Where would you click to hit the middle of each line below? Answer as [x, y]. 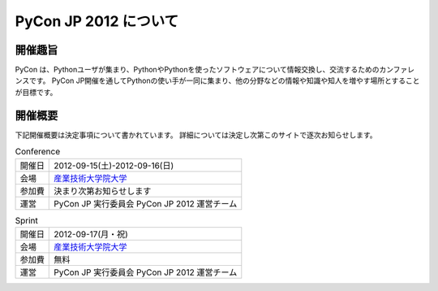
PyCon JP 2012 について [97, 21]
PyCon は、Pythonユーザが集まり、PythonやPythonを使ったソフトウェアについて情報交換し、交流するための [197, 70]
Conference [38, 152]
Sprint [26, 220]
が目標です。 [36, 92]
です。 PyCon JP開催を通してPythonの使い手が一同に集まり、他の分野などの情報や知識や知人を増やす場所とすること [224, 80]
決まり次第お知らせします [103, 191]
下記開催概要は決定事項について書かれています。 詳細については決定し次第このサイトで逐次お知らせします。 [196, 135]
